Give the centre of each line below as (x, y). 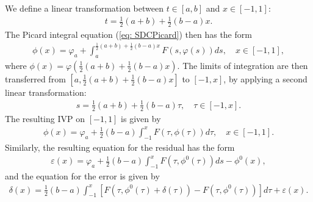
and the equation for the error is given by (82, 176)
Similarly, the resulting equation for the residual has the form (120, 147)
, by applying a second (265, 78)
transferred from (35, 78)
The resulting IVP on (45, 118)
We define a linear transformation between (84, 8)
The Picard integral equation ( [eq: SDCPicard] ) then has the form (128, 34)
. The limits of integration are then (243, 65)
